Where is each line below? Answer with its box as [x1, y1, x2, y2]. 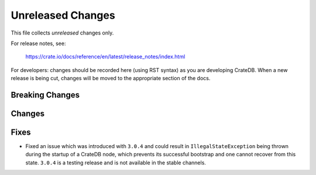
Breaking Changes [11, 90, 80, 99]
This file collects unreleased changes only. [11, 29, 114, 36]
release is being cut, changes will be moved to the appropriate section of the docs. [11, 75, 211, 82]
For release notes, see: [11, 40, 66, 47]
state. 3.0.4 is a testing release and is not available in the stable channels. [25, 159, 206, 166]
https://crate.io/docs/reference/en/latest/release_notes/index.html [25, 53, 186, 60]
